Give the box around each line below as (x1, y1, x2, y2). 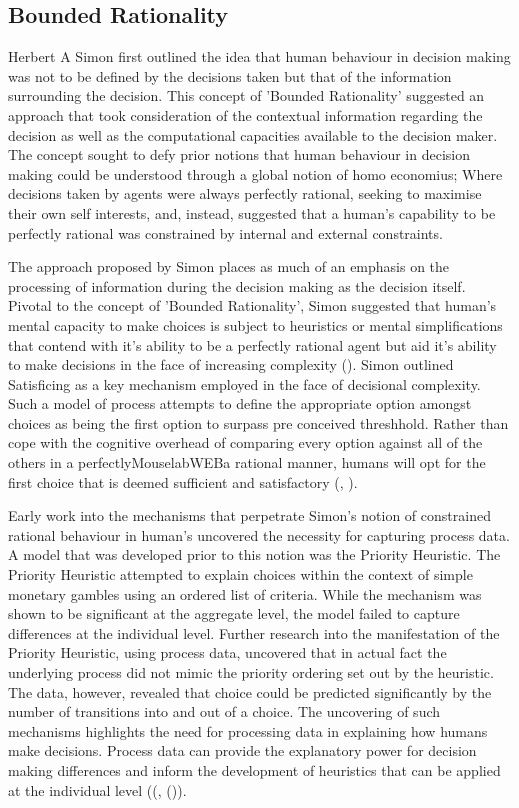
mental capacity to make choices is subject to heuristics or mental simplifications (8, 314, 503, 335)
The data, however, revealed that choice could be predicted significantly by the (8, 681, 492, 702)
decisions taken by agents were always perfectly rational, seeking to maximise (8, 183, 482, 204)
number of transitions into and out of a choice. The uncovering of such (8, 701, 441, 722)
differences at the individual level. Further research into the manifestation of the (8, 622, 500, 643)
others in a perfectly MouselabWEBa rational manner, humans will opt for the (8, 452, 486, 473)
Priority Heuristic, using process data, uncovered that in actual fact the (8, 642, 447, 663)
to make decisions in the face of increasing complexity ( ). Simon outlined (8, 354, 454, 375)
